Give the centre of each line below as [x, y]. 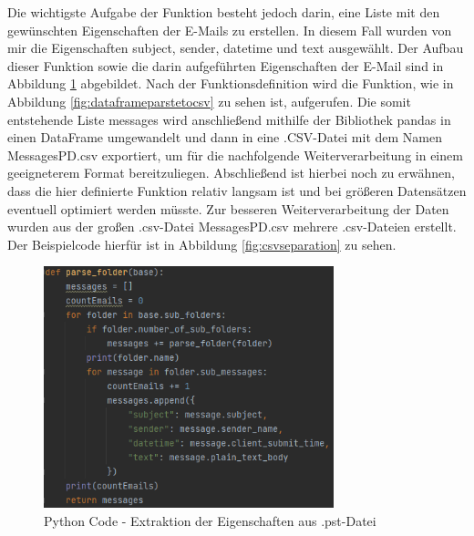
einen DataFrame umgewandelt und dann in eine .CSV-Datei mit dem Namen [225, 137]
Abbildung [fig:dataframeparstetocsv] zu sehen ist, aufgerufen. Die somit [209, 101]
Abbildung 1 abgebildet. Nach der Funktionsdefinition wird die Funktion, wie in [231, 83]
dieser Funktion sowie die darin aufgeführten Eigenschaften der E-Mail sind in [226, 65]
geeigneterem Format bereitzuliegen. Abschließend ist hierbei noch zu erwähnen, [231, 173]
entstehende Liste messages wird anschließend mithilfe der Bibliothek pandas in [229, 119]
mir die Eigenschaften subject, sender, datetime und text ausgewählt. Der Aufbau [236, 48]
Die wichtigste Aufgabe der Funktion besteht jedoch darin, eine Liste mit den [224, 12]
